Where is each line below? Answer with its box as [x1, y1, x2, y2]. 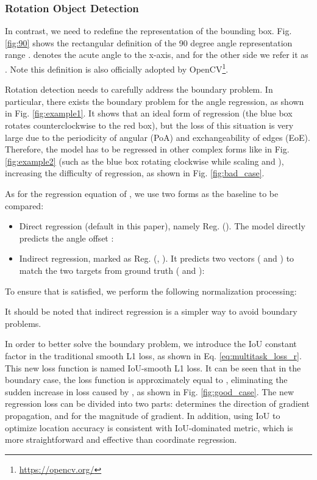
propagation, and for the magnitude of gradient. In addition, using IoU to [5, 409, 280, 421]
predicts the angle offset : [19, 231, 114, 244]
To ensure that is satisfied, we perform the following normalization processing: [5, 284, 297, 297]
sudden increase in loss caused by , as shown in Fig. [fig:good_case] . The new [5, 385, 294, 398]
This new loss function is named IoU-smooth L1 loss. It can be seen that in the [5, 361, 301, 374]
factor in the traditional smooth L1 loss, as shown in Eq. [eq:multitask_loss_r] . [5, 349, 302, 362]
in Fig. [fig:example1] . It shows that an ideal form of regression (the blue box [5, 107, 293, 120]
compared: [5, 199, 44, 212]
